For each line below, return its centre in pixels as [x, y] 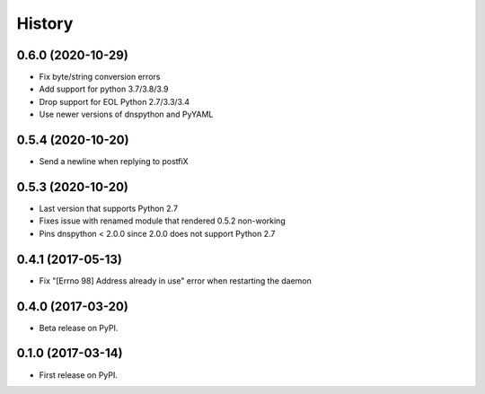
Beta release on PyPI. [79, 328]
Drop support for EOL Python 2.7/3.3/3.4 [115, 101]
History [45, 23]
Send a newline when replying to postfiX [114, 162]
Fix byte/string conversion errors [100, 77]
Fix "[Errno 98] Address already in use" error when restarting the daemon [175, 280]
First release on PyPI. [79, 375]
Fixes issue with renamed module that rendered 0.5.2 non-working [163, 221]
